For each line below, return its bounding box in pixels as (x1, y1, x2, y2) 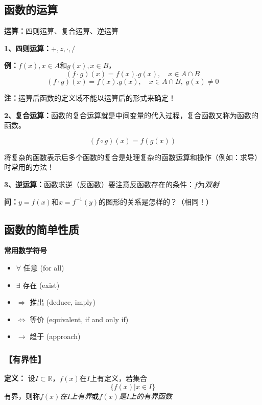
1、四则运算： (4, 42, 52, 53)
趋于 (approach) (30, 331, 81, 342)
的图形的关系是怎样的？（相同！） (99, 196, 213, 207)
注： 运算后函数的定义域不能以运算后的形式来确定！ (4, 92, 176, 103)
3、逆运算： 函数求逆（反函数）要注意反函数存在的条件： (4, 178, 195, 189)
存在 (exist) (22, 279, 60, 290)
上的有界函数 (129, 390, 173, 401)
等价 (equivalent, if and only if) (30, 313, 129, 324)
